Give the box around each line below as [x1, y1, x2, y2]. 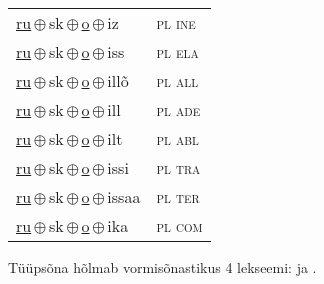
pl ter [156, 185, 200, 208]
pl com [156, 214, 203, 237]
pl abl [156, 127, 199, 150]
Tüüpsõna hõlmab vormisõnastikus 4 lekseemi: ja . [8, 257, 317, 277]
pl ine [156, 11, 196, 34]
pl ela [156, 40, 199, 63]
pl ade [156, 98, 201, 121]
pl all [156, 69, 199, 92]
